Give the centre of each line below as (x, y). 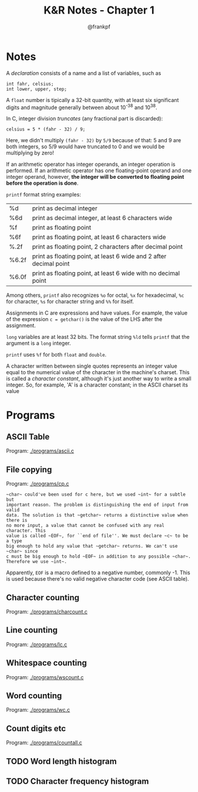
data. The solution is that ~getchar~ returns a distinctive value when (97, 515)
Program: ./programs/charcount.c (47, 611)
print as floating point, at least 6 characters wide (99, 237)
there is (17, 521)
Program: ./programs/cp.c (38, 484)
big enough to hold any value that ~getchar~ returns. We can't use (92, 546)
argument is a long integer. (39, 343)
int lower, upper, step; (37, 89)
